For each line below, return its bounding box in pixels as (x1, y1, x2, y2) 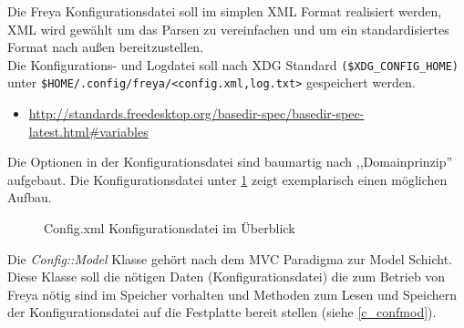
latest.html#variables (28, 121, 149, 140)
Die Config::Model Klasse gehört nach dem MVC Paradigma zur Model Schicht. (7, 249, 453, 268)
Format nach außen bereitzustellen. (7, 37, 204, 56)
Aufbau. (7, 188, 52, 207)
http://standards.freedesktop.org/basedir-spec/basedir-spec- (28, 104, 365, 123)
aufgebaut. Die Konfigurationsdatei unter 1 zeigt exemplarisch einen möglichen (7, 169, 448, 189)
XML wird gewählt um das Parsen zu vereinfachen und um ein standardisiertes (7, 19, 449, 38)
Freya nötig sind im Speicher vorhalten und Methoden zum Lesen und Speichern (7, 284, 458, 303)
